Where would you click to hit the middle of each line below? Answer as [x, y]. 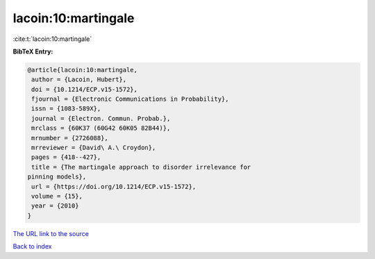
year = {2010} [55, 206]
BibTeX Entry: [33, 51]
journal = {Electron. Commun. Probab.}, [101, 118]
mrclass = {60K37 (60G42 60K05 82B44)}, [101, 128]
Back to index [32, 247]
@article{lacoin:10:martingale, [83, 70]
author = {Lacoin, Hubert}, [79, 80]
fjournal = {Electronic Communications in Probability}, [130, 99]
